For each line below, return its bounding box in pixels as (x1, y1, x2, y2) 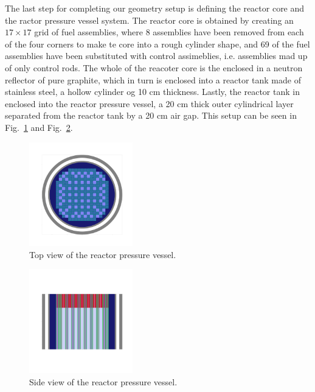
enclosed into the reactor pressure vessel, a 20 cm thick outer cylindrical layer (5, 97, 294, 110)
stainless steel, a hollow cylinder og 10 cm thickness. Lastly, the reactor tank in (5, 85, 300, 98)
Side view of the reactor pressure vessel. (29, 375, 178, 388)
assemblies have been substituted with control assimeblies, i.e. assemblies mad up (5, 49, 308, 62)
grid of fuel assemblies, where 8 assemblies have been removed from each (34, 26, 304, 38)
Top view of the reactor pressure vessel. (29, 248, 176, 261)
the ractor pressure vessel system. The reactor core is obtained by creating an (5, 13, 294, 26)
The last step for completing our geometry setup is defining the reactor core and (5, 2, 305, 14)
